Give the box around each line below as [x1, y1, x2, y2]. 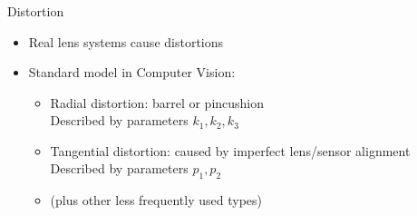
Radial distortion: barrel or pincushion [50, 93, 265, 112]
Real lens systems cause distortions [28, 32, 224, 51]
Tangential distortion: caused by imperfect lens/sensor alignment [50, 141, 411, 160]
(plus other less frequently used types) [50, 191, 263, 210]
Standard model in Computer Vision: [28, 63, 236, 82]
